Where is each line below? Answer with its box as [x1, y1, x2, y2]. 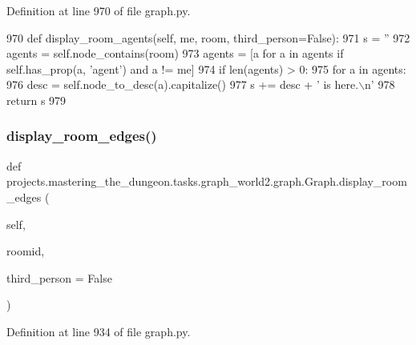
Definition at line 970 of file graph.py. [6, 2, 191, 18]
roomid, [6, 243, 45, 259]
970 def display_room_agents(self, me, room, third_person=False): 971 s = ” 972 [6, 29, 410, 46]
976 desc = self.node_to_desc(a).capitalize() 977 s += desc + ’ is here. [6, 76, 359, 93]
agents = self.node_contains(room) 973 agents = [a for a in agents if [6, 45, 344, 62]
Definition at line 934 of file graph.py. [6, 323, 191, 339]
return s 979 [6, 91, 67, 108]
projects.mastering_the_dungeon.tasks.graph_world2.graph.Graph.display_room [6, 173, 407, 190]
